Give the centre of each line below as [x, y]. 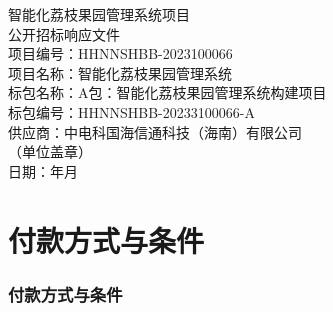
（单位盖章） [50, 151]
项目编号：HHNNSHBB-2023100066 [120, 53]
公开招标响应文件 [64, 33]
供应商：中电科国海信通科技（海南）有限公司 [155, 131]
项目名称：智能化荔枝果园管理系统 [120, 72]
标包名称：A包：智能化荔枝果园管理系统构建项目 [167, 92]
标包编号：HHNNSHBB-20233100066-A [131, 111]
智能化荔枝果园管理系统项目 [99, 14]
